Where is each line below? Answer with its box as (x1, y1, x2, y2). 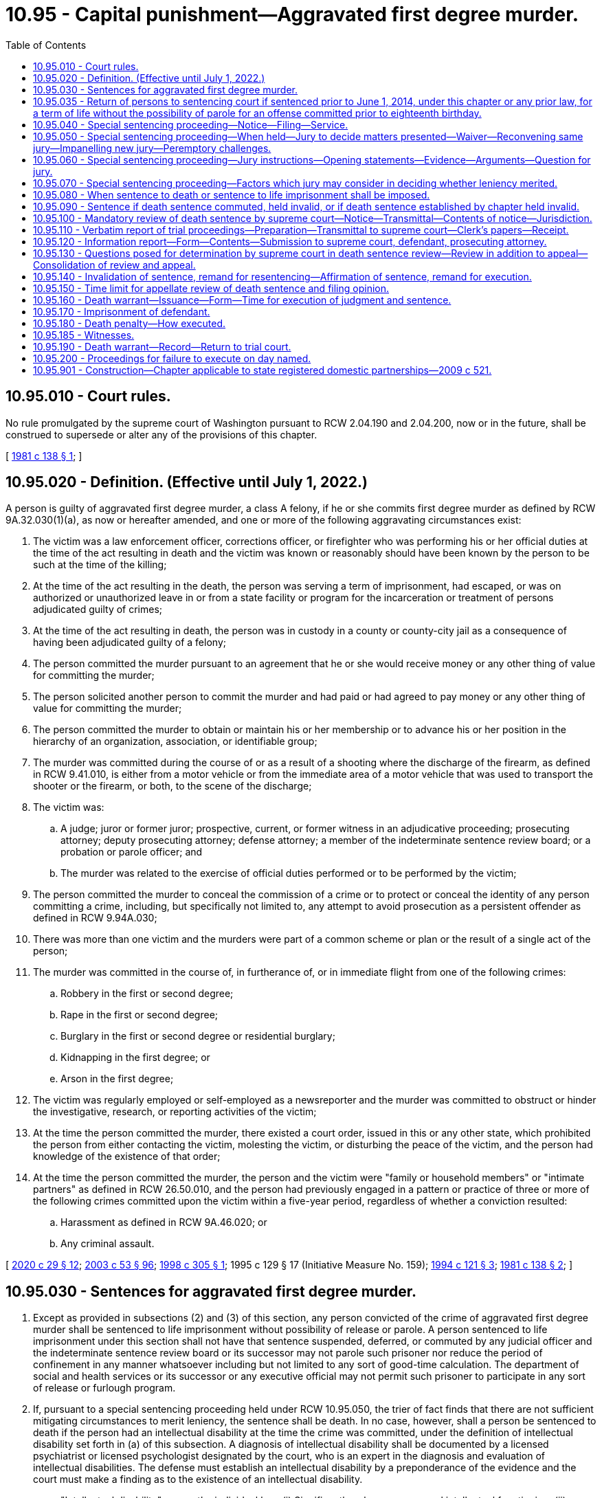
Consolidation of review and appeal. (33, 258, 196, 271)
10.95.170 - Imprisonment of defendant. (33, 305, 210, 317)
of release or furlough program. (33, 1382, 176, 1394)
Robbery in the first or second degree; (60, 987, 234, 1000)
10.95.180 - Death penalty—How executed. (33, 317, 226, 329)
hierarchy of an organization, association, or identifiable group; (33, 735, 317, 748)
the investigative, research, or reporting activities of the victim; (33, 1106, 317, 1118)
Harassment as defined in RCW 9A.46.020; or (60, 1216, 267, 1229)
